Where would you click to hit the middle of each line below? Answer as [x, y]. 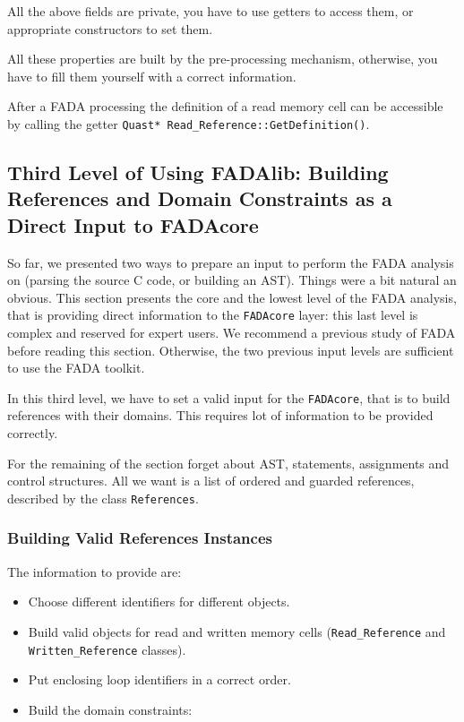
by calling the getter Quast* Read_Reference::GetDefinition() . [189, 123]
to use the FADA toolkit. [76, 368]
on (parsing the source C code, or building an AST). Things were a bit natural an [232, 280]
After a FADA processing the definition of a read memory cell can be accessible [225, 106]
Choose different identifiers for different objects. [159, 602]
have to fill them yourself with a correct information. [152, 76]
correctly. [33, 433]
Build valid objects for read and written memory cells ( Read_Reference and [237, 631]
